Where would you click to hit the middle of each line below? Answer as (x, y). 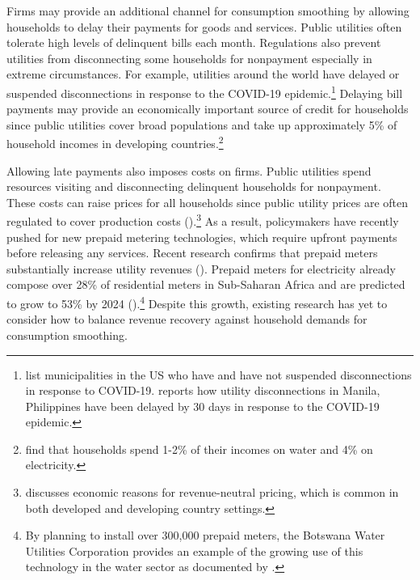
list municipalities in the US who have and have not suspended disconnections (218, 374)
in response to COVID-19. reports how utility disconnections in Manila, (203, 390)
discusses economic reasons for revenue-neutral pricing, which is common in (212, 492)
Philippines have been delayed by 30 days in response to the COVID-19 (202, 406)
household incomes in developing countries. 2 (115, 142)
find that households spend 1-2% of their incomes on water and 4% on (199, 449)
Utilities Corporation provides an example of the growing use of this (194, 550)
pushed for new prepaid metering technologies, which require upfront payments (202, 237)
